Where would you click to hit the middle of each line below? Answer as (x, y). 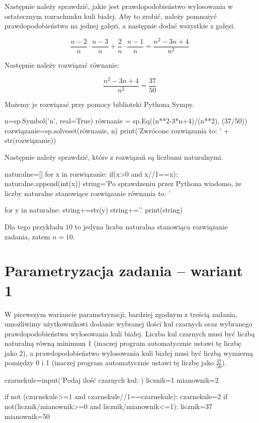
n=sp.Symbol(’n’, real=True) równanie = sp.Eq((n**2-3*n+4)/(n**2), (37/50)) (126, 121)
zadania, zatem (27, 236)
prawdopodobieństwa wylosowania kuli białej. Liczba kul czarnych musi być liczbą (130, 333)
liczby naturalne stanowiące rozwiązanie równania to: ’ (87, 193)
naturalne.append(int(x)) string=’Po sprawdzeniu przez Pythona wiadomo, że (123, 183)
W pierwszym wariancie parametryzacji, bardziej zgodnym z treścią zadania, (121, 314)
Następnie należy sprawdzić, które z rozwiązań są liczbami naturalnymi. (114, 157)
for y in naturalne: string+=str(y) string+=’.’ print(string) (94, 210)
